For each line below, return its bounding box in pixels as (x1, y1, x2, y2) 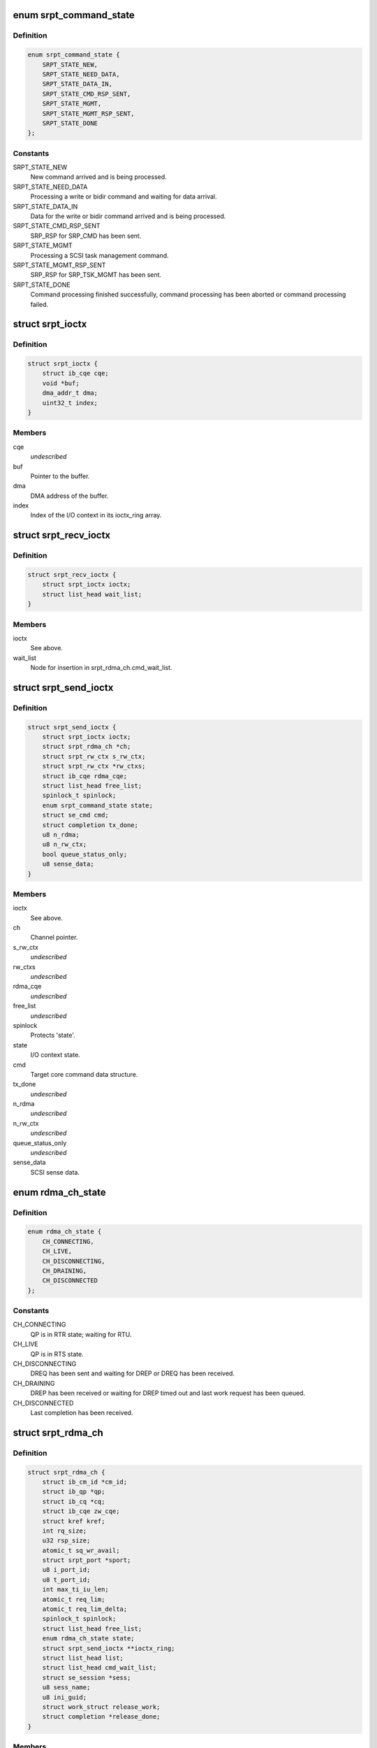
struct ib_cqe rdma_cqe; (42, 772, 128, 780)
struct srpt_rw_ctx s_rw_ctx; (42, 752, 146, 760)
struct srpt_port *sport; (42, 1556, 131, 1564)
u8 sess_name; (42, 1684, 91, 1691)
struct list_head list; (42, 1654, 124, 1662)
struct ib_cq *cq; (42, 1497, 105, 1505)
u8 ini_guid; (42, 1693, 87, 1701)
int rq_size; (42, 1526, 87, 1535)
